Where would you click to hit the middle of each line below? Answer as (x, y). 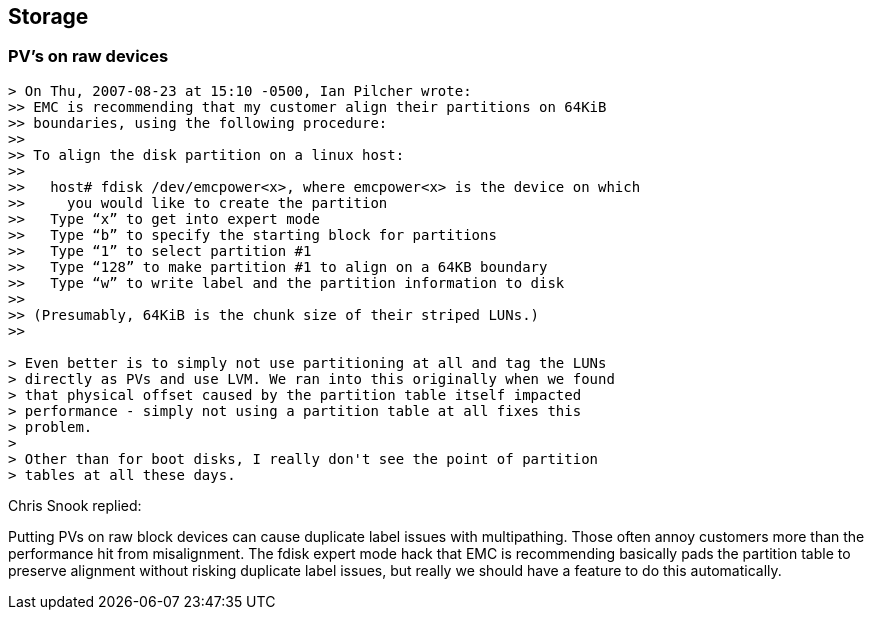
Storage (48, 16)
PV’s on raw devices (88, 56)
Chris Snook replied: (75, 505)
